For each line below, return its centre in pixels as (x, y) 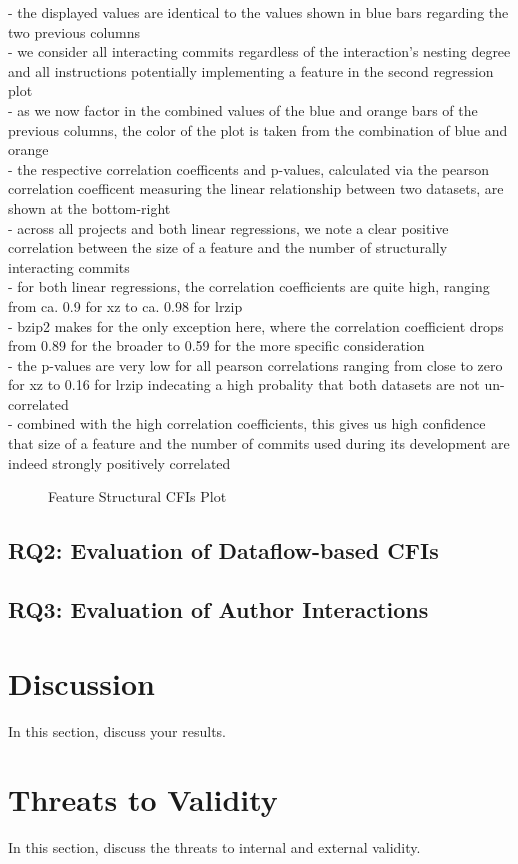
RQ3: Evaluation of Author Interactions (218, 609)
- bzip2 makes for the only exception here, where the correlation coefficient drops (256, 325)
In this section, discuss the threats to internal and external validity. (214, 847)
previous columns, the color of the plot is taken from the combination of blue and (258, 129)
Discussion (81, 682)
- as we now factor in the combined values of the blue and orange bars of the (243, 109)
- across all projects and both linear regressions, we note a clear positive (228, 227)
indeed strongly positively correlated (119, 462)
